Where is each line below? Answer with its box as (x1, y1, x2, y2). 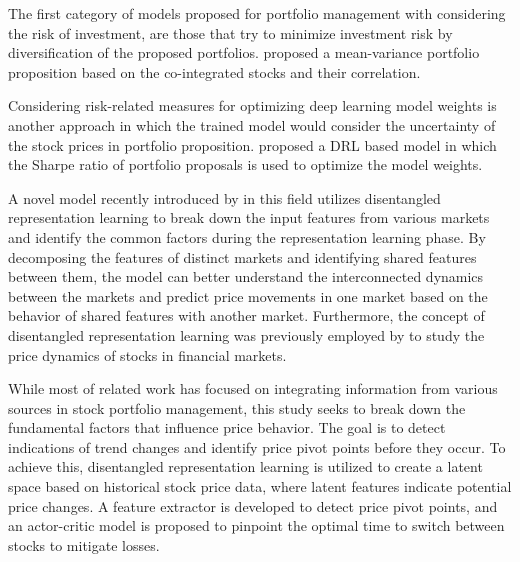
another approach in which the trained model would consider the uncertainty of (8, 114, 496, 135)
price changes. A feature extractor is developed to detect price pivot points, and (8, 495, 498, 516)
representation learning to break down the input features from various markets (8, 207, 490, 228)
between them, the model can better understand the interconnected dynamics (8, 266, 484, 287)
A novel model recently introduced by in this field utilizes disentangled (8, 187, 441, 208)
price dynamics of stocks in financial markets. (8, 344, 287, 365)
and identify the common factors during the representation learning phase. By (8, 226, 486, 247)
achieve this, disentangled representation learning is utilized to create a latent (8, 456, 483, 477)
